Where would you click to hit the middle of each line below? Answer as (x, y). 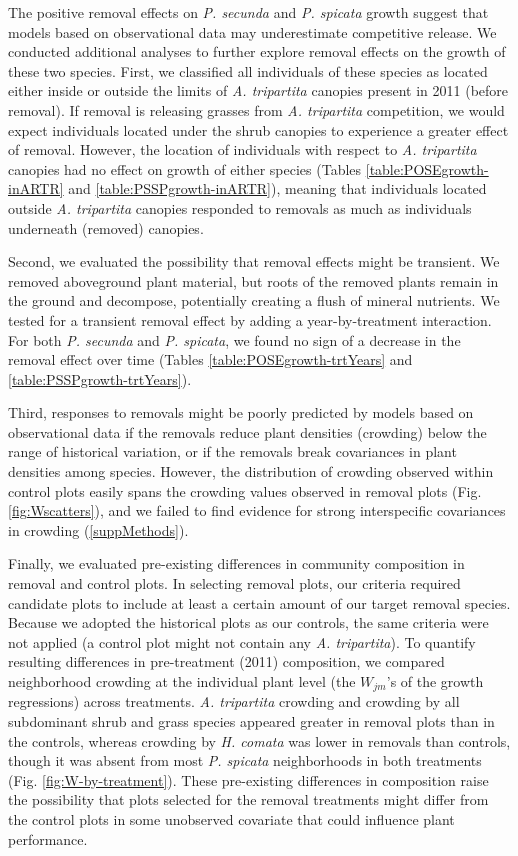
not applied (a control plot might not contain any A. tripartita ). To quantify (242, 641)
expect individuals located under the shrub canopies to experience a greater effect (258, 129)
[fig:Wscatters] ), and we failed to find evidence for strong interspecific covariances (257, 510)
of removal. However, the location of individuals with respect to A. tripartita (242, 149)
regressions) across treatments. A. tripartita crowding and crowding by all (234, 701)
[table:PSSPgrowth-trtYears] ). (100, 378)
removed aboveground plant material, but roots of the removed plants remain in (253, 280)
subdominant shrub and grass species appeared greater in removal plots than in (251, 721)
